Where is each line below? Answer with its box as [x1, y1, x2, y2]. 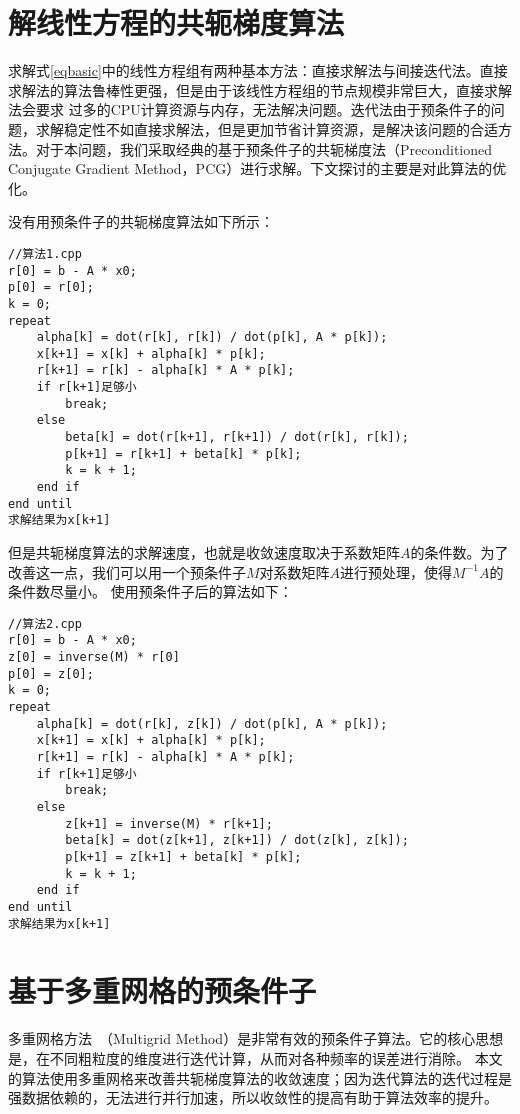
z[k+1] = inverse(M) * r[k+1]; [65, 816, 273, 831]
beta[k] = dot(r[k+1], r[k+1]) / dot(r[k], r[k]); [65, 430, 409, 445]
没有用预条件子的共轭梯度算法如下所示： [8, 211, 274, 232]
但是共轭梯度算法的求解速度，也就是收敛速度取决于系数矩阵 [8, 542, 400, 563]
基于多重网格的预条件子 [8, 970, 317, 1011]
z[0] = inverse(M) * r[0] [8, 650, 180, 665]
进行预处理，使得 [340, 561, 453, 582]
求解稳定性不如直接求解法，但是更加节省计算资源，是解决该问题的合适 [35, 118, 498, 139]
